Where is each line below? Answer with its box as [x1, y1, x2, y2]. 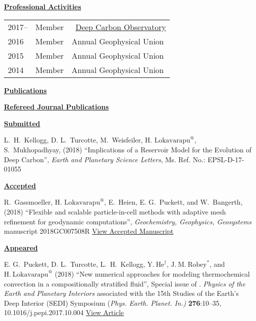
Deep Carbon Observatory [75, 21, 166, 33]
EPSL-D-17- [207, 154, 244, 164]
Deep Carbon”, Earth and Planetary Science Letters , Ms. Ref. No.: [4, 154, 205, 164]
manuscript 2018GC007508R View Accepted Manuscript [4, 226, 174, 236]
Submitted [4, 118, 40, 128]
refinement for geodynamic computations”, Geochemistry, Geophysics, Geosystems [4, 216, 252, 226]
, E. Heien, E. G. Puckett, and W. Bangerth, [104, 197, 243, 207]
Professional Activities [4, 1, 81, 11]
